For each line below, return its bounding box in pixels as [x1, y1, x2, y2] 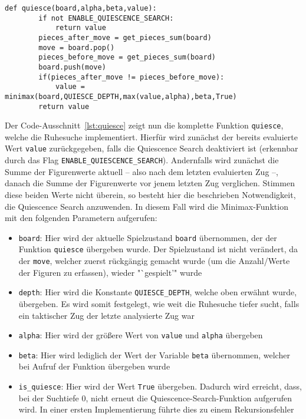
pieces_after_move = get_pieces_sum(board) [38, 33, 212, 42]
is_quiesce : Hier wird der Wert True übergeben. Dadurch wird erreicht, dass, [18, 380, 302, 392]
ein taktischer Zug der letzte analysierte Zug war [18, 309, 195, 321]
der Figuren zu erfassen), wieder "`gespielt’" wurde [18, 266, 202, 278]
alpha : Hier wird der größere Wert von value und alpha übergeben [18, 329, 263, 341]
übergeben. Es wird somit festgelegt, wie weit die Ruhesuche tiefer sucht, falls [18, 297, 300, 309]
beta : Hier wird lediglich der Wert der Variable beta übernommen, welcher [18, 348, 290, 361]
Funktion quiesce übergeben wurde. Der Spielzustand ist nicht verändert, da [18, 243, 298, 255]
